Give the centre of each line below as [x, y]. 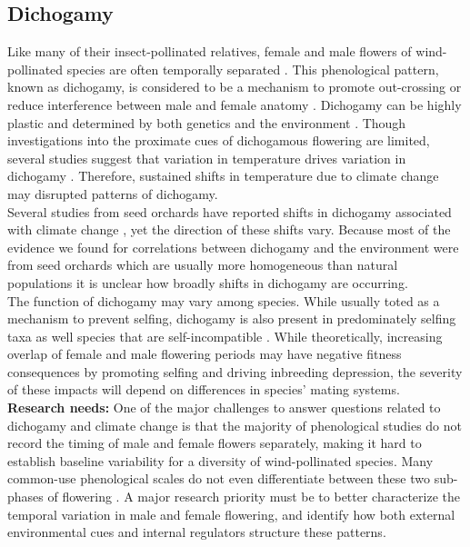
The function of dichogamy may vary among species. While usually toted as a [224, 300]
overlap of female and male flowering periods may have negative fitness [205, 354]
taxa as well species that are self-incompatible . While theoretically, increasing [225, 336]
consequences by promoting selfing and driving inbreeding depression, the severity [235, 371]
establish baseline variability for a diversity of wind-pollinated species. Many [220, 460]
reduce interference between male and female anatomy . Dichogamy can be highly [235, 104]
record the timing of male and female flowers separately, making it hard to [215, 443]
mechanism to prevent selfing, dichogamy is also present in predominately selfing [232, 318]
